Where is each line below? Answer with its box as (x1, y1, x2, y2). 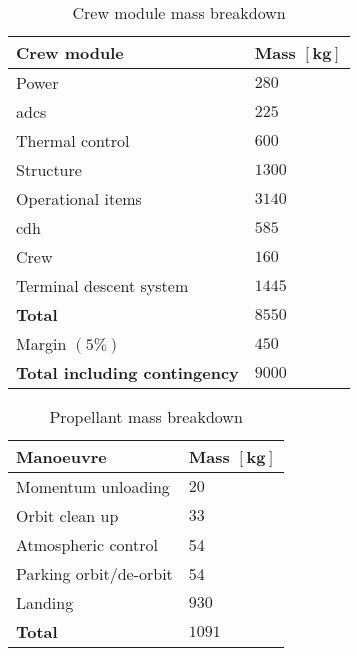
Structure (16, 158, 82, 181)
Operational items (16, 187, 142, 210)
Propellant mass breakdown (49, 405, 243, 428)
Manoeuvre (16, 445, 107, 468)
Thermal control (16, 129, 130, 152)
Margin (16, 332, 67, 355)
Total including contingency (16, 361, 239, 384)
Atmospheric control (16, 533, 158, 556)
